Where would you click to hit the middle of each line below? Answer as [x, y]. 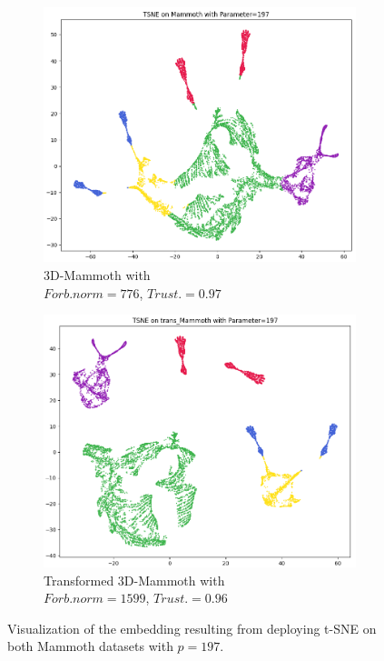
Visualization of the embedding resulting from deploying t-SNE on [192, 628]
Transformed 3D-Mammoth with [134, 580]
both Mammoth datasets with [90, 646]
